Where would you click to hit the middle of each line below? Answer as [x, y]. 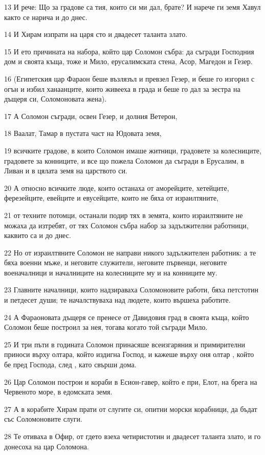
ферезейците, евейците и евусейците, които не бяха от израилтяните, [112, 198]
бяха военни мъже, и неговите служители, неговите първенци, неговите [116, 262]
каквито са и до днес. [38, 235]
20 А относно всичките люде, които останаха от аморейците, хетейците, [117, 187]
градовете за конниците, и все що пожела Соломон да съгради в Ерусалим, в [124, 160]
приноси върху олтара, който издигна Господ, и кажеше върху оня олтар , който [129, 354]
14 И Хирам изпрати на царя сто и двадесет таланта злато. [96, 34]
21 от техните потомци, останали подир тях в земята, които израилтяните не [124, 215]
